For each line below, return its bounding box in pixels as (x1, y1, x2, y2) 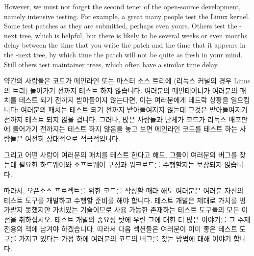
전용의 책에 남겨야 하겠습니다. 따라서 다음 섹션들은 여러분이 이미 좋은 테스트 (4, 224, 237, 234)
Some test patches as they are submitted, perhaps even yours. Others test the (4, 21, 237, 31)
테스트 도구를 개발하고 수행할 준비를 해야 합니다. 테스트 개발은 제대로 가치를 (4, 195, 237, 205)
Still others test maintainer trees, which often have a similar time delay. (4, 59, 219, 69)
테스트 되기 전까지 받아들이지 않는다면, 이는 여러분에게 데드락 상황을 (19, 95, 229, 105)
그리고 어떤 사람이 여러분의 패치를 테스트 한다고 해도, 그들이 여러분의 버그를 (4, 150, 237, 160)
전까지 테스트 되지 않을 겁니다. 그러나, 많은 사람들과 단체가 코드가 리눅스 (4, 114, 227, 124)
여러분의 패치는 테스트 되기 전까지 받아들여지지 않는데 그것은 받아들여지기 (21, 104, 248, 114)
